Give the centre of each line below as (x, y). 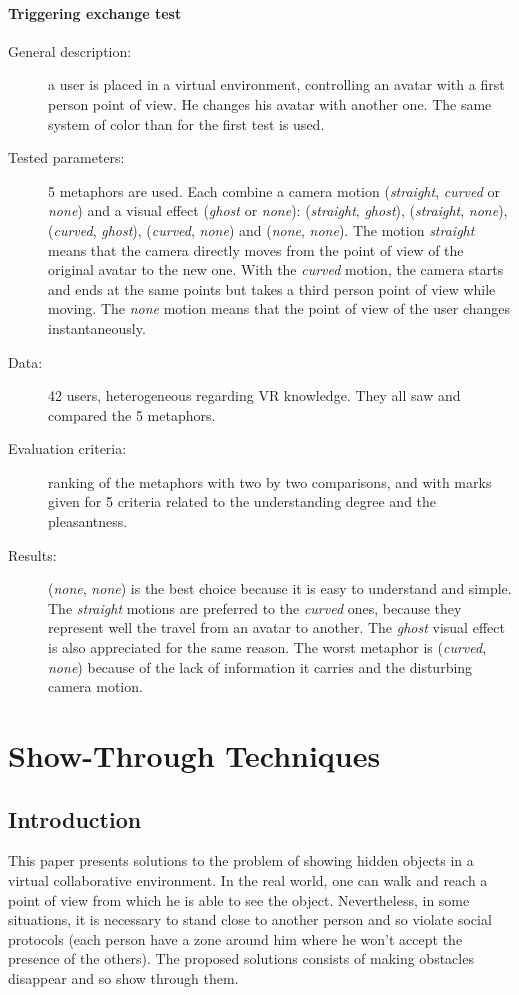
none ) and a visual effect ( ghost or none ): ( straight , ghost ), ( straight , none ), (278, 210)
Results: (32, 554)
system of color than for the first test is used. (186, 123)
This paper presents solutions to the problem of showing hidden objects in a (241, 860)
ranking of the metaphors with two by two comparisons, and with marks (270, 481)
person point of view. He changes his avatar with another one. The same (270, 103)
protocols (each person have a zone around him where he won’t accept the (235, 938)
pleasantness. (88, 521)
